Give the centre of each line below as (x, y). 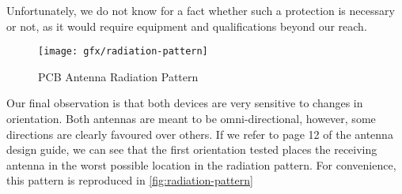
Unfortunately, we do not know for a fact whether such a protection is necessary (201, 10)
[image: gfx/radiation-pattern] (123, 52)
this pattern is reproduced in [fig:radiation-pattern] (130, 180)
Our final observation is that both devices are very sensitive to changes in (185, 103)
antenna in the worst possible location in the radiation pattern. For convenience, (201, 164)
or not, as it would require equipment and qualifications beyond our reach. (187, 26)
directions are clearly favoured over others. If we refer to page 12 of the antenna (200, 134)
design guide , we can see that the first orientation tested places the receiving (192, 149)
